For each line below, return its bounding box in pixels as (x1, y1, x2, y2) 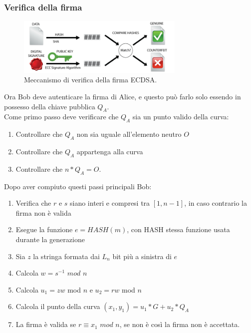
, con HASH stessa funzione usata (127, 224, 230, 235)
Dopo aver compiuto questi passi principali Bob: (4, 181, 152, 191)
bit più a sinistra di (112, 251, 172, 261)
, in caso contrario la (184, 198, 247, 208)
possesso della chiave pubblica (4, 101, 95, 111)
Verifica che (15, 198, 51, 208)
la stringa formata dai (33, 251, 100, 261)
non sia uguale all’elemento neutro (76, 129, 182, 139)
